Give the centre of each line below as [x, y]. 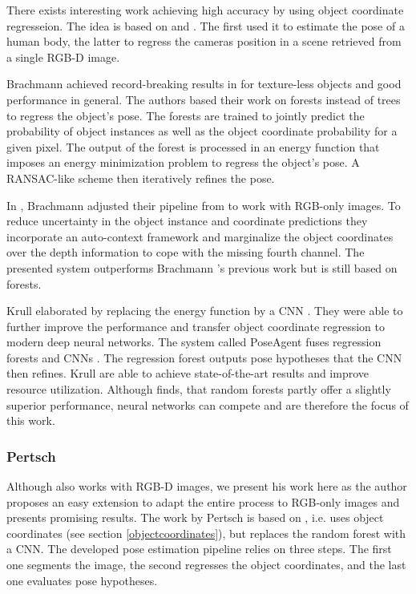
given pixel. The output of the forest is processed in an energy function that [193, 146]
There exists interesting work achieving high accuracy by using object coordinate [205, 10]
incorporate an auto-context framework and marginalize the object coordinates [200, 236]
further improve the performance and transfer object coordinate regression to [196, 326]
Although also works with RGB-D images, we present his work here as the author [207, 486]
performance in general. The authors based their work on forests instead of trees [204, 99]
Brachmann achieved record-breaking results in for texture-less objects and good [204, 84]
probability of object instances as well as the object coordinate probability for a [202, 131]
